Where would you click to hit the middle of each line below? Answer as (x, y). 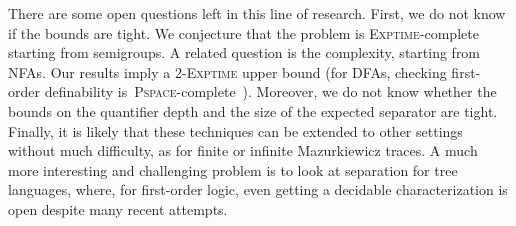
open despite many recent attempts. (118, 208)
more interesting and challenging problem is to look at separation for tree (233, 169)
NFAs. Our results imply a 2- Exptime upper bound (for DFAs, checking (227, 71)
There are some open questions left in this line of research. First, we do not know (257, 13)
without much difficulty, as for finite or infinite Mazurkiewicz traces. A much (243, 150)
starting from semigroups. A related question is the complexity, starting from (244, 52)
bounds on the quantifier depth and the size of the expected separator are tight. (253, 110)
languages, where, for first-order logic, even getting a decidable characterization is (258, 189)
